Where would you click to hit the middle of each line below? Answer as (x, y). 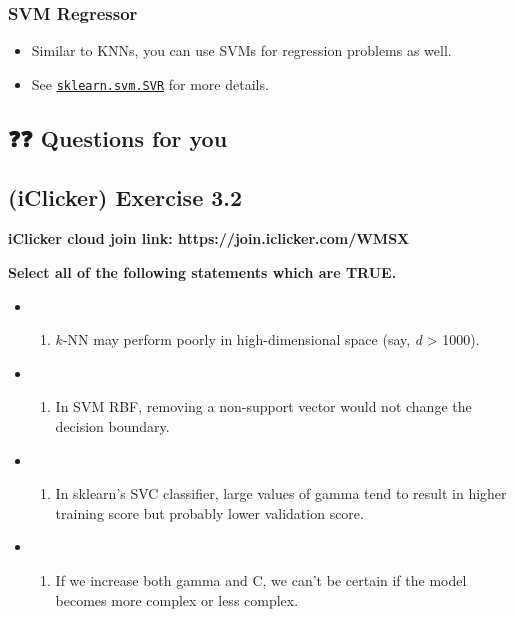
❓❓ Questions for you (118, 137)
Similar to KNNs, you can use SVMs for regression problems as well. (241, 50)
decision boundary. (112, 426)
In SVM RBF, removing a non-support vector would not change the (263, 406)
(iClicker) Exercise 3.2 (125, 196)
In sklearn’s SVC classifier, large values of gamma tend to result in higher (281, 493)
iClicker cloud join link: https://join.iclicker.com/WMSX (209, 238)
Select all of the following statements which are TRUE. (202, 272)
